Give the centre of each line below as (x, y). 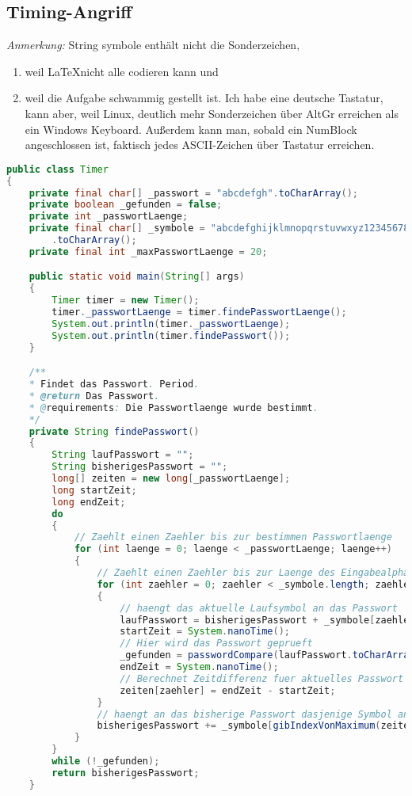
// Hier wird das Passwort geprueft (216, 644)
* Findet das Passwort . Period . (114, 385)
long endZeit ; (89, 502)
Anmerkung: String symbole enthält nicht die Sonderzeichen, (153, 45)
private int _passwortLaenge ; (109, 217)
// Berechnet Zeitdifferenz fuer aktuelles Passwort (262, 678)
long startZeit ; (94, 490)
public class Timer (57, 169)
